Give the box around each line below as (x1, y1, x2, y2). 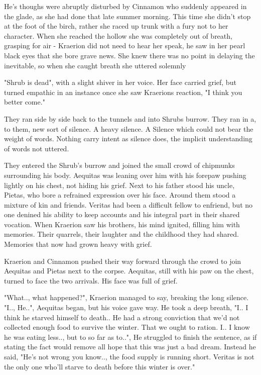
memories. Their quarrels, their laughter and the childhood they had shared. (4, 229, 239, 239)
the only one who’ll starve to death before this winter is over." (4, 361, 195, 371)
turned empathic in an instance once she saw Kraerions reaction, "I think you (4, 86, 242, 97)
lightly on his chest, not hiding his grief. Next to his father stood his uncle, (4, 179, 235, 190)
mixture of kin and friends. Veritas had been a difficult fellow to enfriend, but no (4, 199, 253, 210)
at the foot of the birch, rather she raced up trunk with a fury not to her (4, 21, 228, 31)
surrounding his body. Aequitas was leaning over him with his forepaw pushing (4, 169, 246, 180)
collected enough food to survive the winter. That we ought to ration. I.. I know (4, 322, 250, 332)
